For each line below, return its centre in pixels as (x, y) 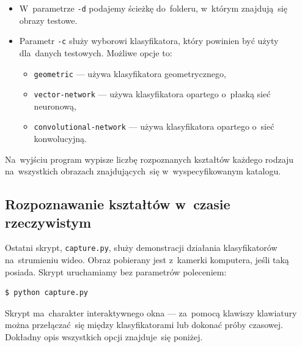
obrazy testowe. (48, 20)
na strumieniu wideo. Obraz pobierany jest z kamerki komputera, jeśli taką (147, 260)
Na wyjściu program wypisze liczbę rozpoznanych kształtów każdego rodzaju (149, 159)
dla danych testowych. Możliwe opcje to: (96, 52)
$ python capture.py (47, 293)
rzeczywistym (48, 222)
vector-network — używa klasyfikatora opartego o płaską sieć (152, 94)
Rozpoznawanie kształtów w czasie (118, 204)
